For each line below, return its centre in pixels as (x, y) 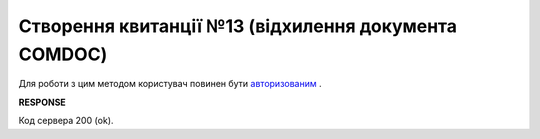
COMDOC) (63, 54)
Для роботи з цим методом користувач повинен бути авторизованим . (170, 84)
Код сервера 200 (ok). (66, 121)
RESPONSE (42, 102)
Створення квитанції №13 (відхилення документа (238, 26)
